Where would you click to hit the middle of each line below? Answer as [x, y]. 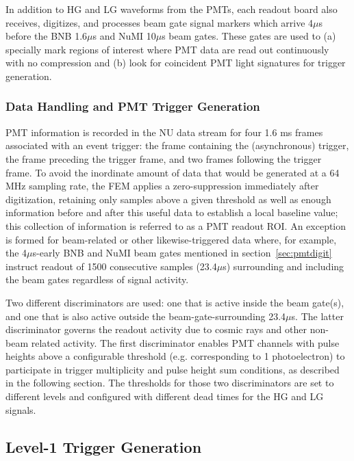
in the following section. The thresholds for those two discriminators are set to [170, 383]
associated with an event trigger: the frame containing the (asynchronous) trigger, [177, 145]
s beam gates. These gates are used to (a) [249, 36]
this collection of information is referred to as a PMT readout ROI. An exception [176, 225]
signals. [21, 409]
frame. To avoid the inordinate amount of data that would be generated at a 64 [173, 172]
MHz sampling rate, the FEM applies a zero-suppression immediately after [162, 186]
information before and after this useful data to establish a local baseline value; [172, 212]
